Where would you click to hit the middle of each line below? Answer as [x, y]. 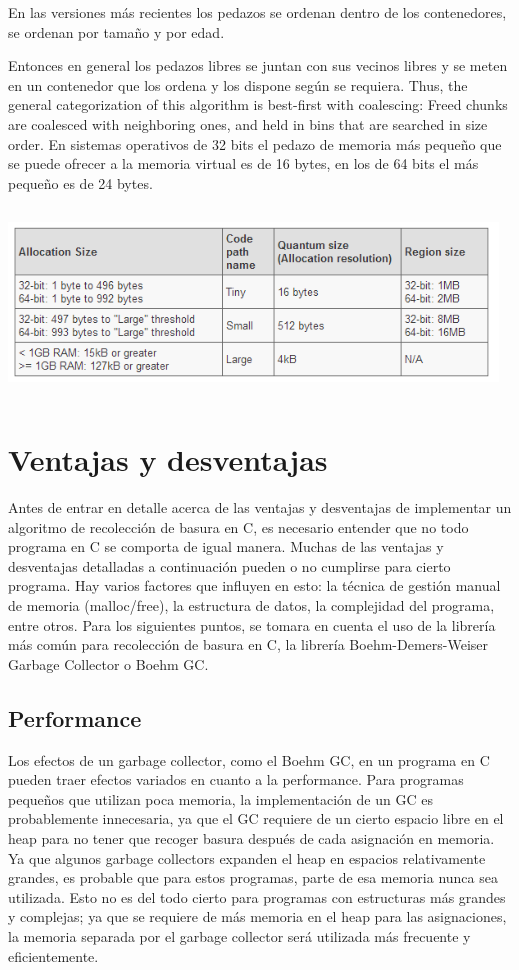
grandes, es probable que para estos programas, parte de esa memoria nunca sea [253, 877]
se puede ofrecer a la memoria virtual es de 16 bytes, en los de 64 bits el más [243, 163]
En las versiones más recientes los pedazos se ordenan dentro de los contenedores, [257, 12]
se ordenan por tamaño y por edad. [116, 31]
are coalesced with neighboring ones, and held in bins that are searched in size [248, 123]
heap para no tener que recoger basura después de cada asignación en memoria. [251, 837]
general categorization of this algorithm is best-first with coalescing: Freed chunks [258, 104]
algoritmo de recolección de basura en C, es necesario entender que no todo [238, 526]
